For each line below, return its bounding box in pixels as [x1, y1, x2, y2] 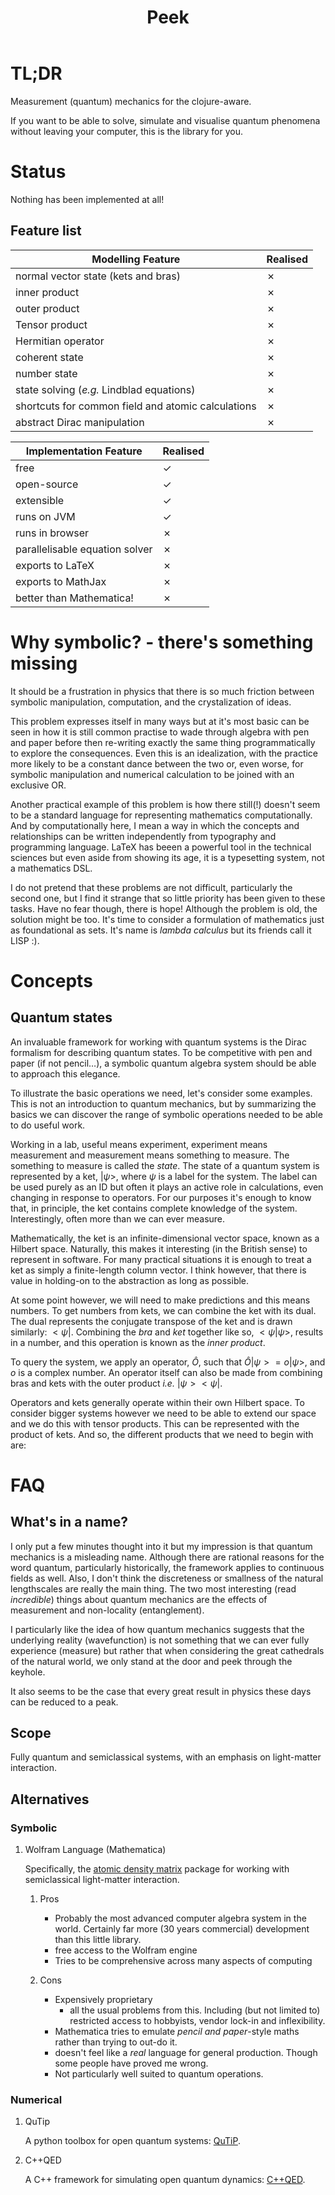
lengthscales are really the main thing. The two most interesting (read [10, 1582, 297, 1595]
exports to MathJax [15, 574, 107, 588]
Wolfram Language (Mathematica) [24, 1844, 167, 1856]
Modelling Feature [91, 252, 181, 266]
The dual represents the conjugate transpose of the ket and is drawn [10, 1315, 293, 1327]
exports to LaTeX [15, 558, 95, 572]
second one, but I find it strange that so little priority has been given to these [10, 892, 326, 904]
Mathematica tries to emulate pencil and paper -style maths [54, 2026, 300, 2038]
